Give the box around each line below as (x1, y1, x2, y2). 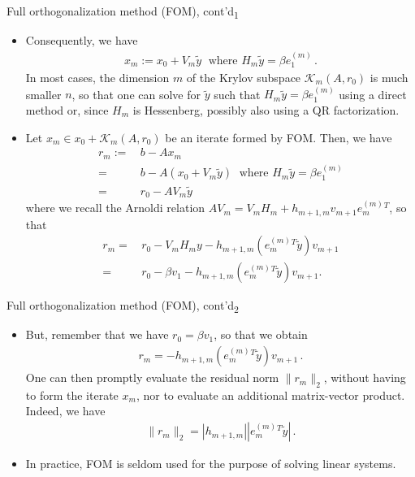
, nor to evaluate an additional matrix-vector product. (136, 386, 405, 403)
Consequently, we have (25, 32, 138, 49)
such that (214, 85, 261, 102)
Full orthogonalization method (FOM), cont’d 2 (6, 297, 239, 316)
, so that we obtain (214, 326, 308, 343)
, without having (323, 369, 406, 386)
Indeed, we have (25, 402, 106, 419)
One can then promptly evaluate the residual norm (25, 369, 279, 386)
